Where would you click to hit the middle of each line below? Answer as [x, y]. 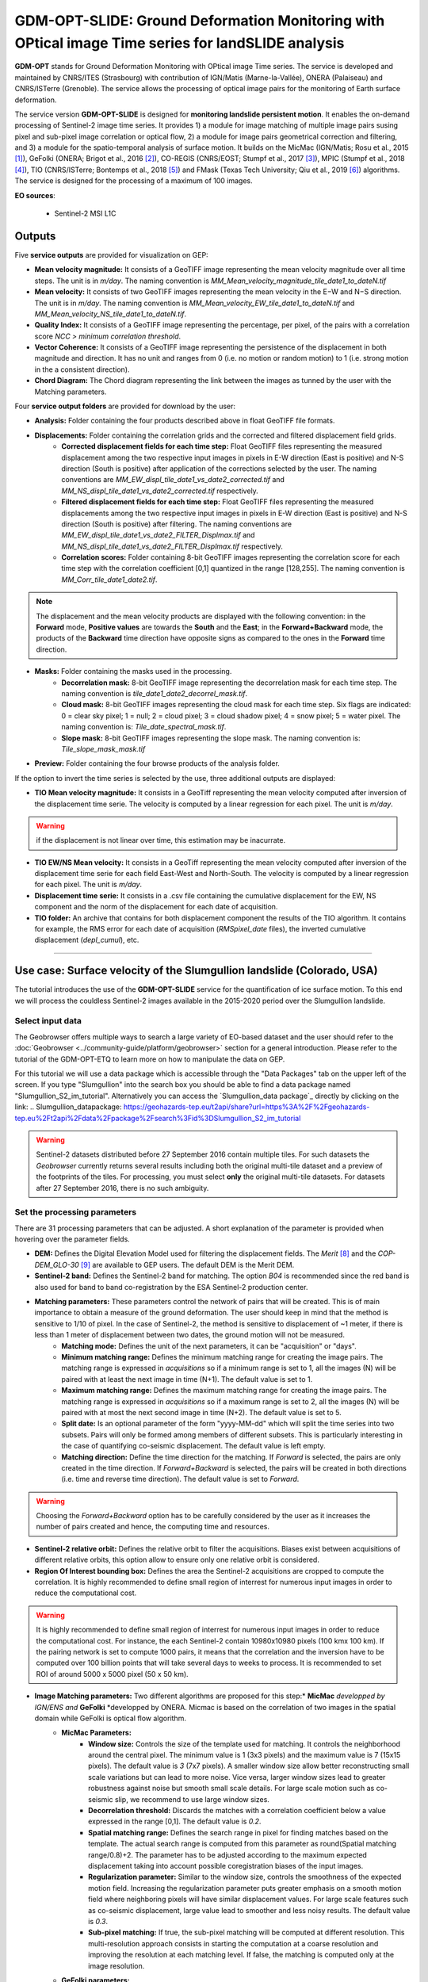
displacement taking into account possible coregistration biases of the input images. [226, 1866]
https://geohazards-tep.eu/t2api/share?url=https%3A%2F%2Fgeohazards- [246, 1107]
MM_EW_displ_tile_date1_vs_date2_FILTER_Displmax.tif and [158, 535]
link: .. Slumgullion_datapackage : [68, 1107]
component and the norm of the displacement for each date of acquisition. [156, 907]
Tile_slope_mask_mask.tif [103, 748]
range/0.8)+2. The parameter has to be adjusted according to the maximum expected [228, 1854]
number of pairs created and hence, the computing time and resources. [153, 1527]
